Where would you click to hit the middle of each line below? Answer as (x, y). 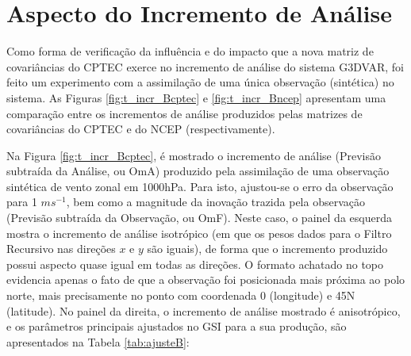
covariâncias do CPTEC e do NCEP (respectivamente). (141, 129)
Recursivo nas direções (61, 249)
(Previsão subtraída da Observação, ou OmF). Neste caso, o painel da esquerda (199, 218)
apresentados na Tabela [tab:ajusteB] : (98, 341)
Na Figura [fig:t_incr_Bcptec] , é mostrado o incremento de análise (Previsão (194, 155)
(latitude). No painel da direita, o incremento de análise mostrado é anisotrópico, (204, 310)
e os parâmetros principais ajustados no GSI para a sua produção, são (177, 326)
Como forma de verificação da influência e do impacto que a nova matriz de (190, 51)
